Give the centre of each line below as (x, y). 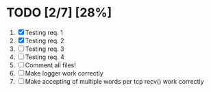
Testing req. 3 (45, 49)
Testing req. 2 (45, 41)
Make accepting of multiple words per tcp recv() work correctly (114, 81)
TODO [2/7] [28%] (59, 13)
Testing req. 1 (44, 32)
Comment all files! (51, 65)
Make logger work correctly (64, 73)
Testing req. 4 (45, 57)
